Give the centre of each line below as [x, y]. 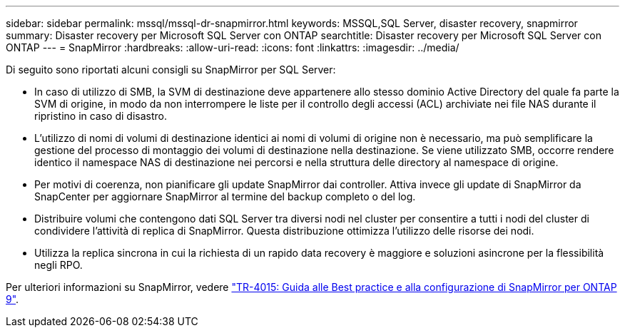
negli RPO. [59, 265]
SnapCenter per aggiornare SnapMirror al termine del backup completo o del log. [225, 196]
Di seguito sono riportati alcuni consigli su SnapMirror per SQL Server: [171, 70]
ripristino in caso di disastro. [101, 116]
